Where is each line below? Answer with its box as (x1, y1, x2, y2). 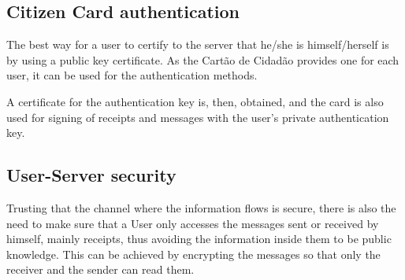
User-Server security (6, 163, 176, 187)
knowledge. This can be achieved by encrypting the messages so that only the (6, 245, 381, 262)
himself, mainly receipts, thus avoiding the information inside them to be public (6, 230, 392, 247)
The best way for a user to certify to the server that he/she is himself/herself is (6, 36, 389, 53)
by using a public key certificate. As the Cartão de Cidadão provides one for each (6, 51, 399, 68)
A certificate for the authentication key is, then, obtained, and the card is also (6, 93, 384, 109)
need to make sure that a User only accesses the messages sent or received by (6, 215, 379, 231)
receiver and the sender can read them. (6, 261, 195, 278)
